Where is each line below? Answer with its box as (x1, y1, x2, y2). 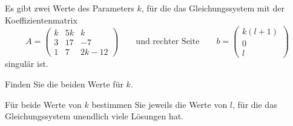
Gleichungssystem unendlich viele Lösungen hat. (5, 110, 183, 122)
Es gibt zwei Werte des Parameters (5, 2, 134, 14)
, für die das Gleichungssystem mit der (141, 2, 285, 14)
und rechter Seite (136, 37, 200, 46)
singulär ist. (5, 57, 48, 70)
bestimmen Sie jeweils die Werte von (91, 98, 228, 110)
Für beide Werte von (5, 98, 82, 110)
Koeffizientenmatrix (5, 13, 77, 26)
